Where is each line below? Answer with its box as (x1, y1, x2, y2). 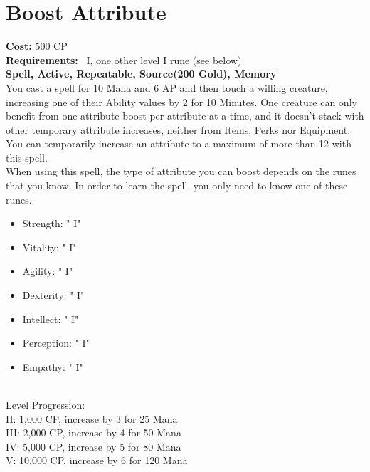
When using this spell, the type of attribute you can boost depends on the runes (6, 164, 356, 179)
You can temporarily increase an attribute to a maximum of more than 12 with (6, 136, 351, 151)
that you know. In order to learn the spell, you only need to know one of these (6, 178, 348, 193)
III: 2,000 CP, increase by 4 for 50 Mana (6, 425, 181, 440)
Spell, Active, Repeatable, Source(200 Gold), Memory (6, 66, 277, 81)
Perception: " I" (22, 335, 90, 350)
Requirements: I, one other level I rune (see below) (6, 52, 242, 67)
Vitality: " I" (22, 239, 77, 254)
